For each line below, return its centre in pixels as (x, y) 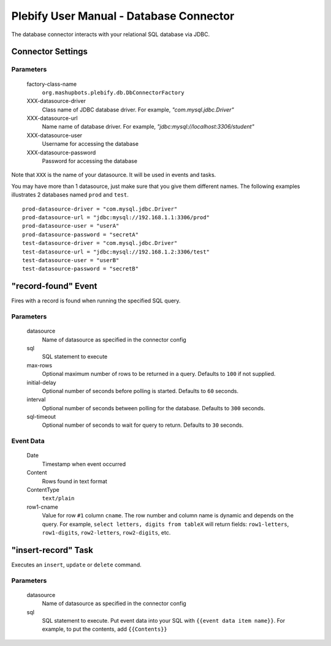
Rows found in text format (74, 481)
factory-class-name (51, 84)
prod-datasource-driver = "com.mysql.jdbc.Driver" (100, 209)
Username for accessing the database (90, 144)
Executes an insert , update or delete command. (77, 565)
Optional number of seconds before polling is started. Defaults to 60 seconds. (140, 391)
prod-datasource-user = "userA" (71, 226)
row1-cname (42, 507)
